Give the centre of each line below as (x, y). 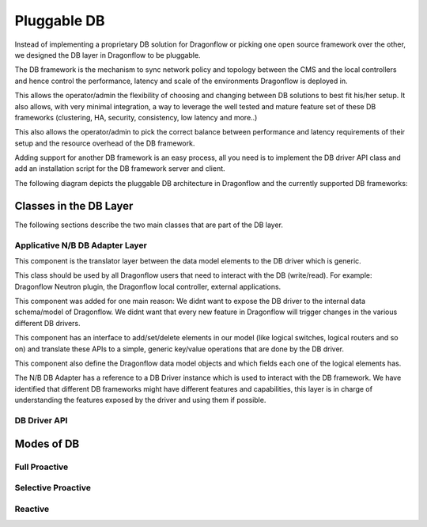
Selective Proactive (53, 488)
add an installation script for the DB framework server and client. (120, 169)
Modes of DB (47, 444)
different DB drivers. (47, 323)
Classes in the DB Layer (74, 206)
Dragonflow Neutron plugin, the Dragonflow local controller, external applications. (148, 286)
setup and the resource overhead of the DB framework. (105, 143)
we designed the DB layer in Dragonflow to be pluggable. (108, 55)
